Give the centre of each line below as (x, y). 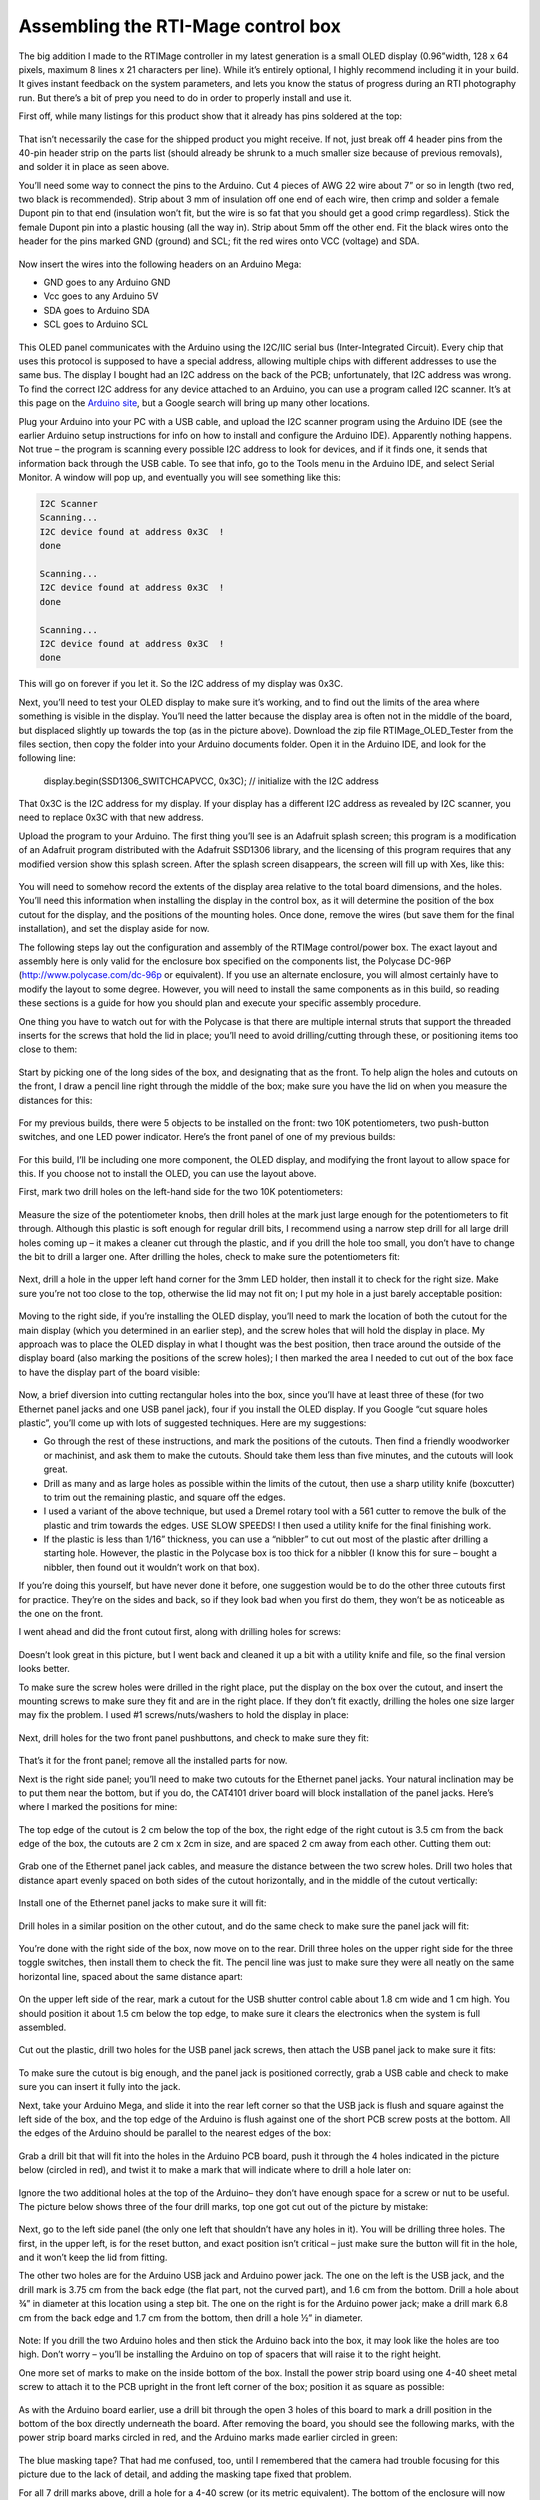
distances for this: (55, 1100)
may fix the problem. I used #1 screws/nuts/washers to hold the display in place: (183, 1715)
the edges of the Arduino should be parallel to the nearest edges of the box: (175, 2133)
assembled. (42, 2027)
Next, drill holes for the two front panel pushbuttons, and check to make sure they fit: (193, 1737)
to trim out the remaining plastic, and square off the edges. (164, 1497)
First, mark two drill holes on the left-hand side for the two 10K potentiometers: (181, 1192)
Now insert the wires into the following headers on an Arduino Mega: (160, 264)
